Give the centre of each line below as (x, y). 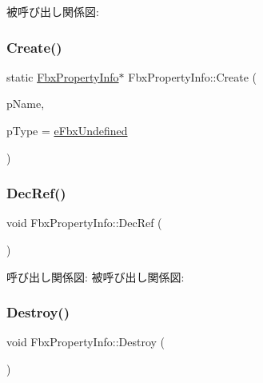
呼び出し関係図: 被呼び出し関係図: (96, 276)
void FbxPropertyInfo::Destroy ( (86, 342)
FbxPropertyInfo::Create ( (193, 76)
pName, (26, 104)
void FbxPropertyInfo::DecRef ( (84, 223)
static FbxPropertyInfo (63, 76)
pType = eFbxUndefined (67, 130)
